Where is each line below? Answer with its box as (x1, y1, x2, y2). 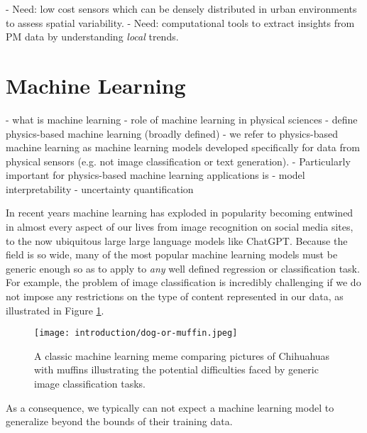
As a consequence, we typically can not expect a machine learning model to (6, 400, 334, 415)
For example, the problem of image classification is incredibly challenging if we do (6, 275, 361, 290)
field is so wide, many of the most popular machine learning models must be (6, 247, 338, 262)
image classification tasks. (34, 376, 146, 391)
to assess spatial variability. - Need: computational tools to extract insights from (6, 15, 355, 30)
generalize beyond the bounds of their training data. (6, 414, 233, 429)
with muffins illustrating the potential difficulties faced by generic (34, 362, 319, 377)
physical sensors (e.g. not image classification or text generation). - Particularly (6, 153, 351, 168)
